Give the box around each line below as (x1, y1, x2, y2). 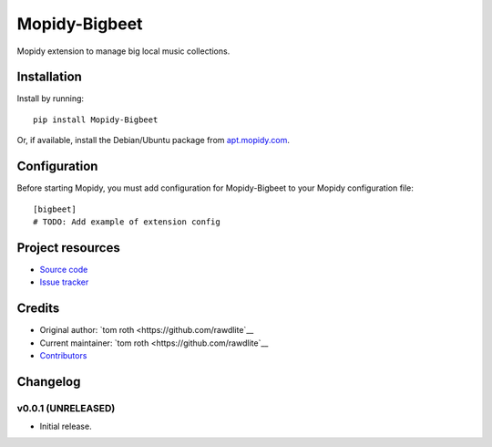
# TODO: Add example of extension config (33, 216, 220, 227)
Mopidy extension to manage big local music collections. (16, 46, 231, 57)
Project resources (16, 240, 120, 255)
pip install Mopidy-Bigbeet (33, 114, 159, 125)
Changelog (16, 374, 81, 390)
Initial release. (39, 421, 92, 432)
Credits (16, 301, 60, 317)
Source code (39, 264, 88, 275)
